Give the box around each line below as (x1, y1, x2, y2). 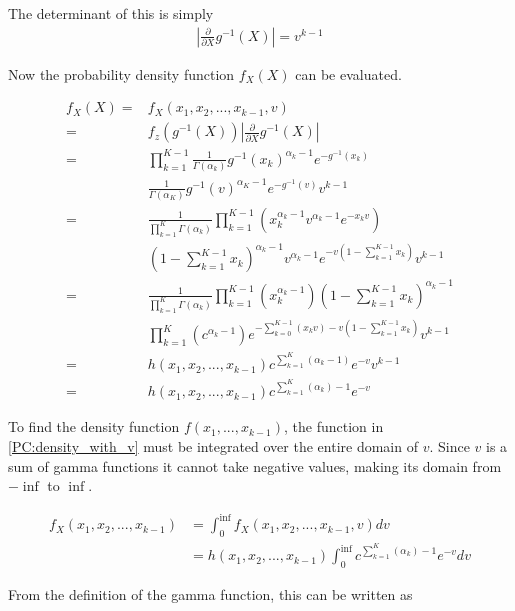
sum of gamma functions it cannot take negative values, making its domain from (8, 455, 502, 476)
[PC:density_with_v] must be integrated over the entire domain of (8, 435, 418, 456)
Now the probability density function (8, 63, 235, 84)
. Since (429, 435, 470, 456)
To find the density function (8, 416, 180, 437)
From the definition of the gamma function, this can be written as (8, 583, 413, 604)
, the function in (284, 416, 384, 437)
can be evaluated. (295, 63, 402, 84)
